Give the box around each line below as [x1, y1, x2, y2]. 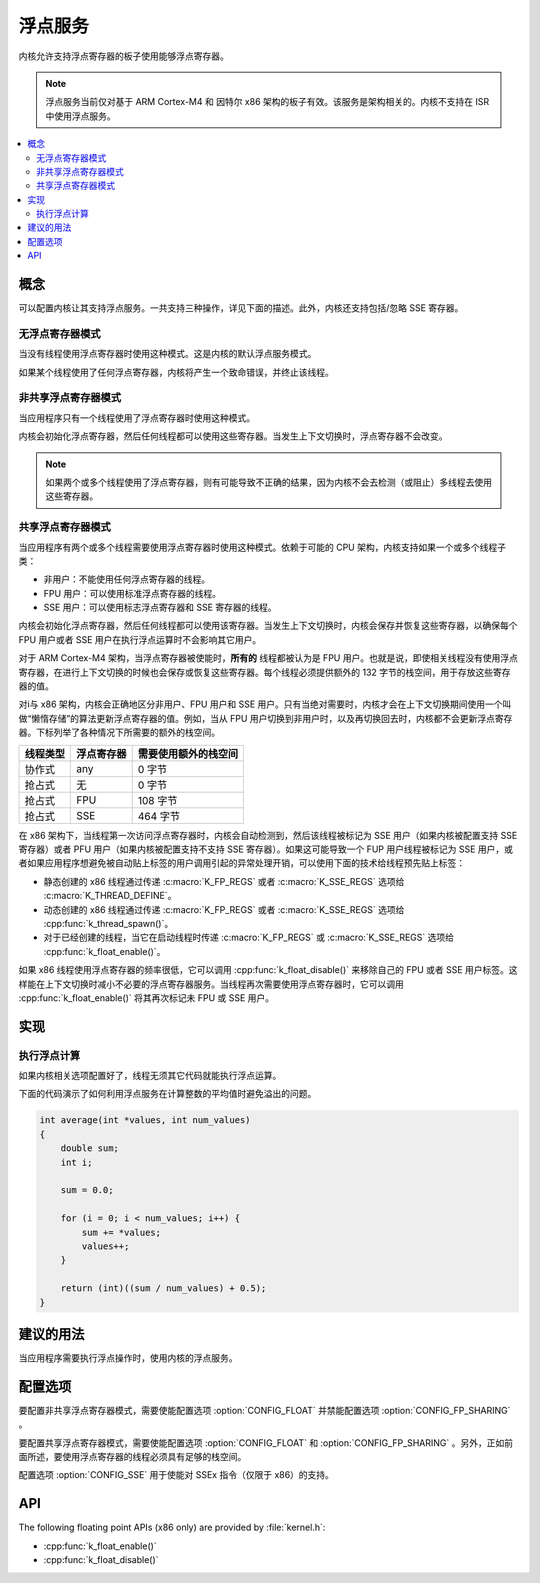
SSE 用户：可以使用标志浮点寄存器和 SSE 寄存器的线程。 [43, 601, 277, 614]
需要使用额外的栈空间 [137, 746, 239, 760]
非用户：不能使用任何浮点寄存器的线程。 [43, 573, 210, 585]
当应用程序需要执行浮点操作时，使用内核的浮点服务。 [18, 1352, 238, 1364]
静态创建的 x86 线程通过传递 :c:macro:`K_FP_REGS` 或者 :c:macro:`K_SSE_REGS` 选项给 [43, 875, 405, 887]
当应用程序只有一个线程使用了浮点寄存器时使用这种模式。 [18, 411, 255, 424]
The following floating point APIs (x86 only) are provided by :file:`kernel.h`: [18, 1521, 326, 1534]
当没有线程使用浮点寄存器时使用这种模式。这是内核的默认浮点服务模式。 [18, 348, 317, 360]
